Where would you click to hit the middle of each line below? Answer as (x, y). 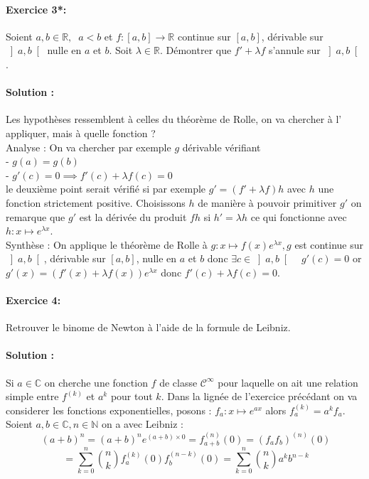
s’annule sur (294, 50)
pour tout (132, 396)
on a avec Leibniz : (143, 424)
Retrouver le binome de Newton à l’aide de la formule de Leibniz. (148, 327)
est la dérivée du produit (133, 216)
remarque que (36, 216)
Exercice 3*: (36, 9)
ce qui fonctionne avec (299, 216)
